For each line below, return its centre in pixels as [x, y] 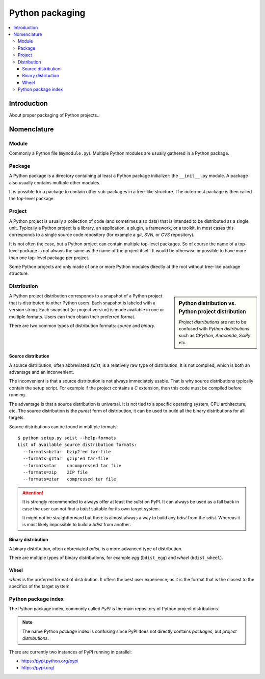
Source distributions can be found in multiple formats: [63, 427]
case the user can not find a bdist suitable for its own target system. [91, 508]
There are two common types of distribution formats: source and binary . [82, 326]
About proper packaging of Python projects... [55, 115]
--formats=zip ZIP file [55, 472]
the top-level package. [32, 199]
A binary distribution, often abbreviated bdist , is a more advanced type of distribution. [96, 549]
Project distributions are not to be [212, 322]
